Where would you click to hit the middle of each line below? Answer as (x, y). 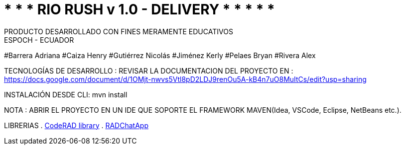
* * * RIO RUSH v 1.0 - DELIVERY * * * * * (139, 9)
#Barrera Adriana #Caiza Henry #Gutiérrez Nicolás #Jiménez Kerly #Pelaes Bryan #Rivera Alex (160, 55)
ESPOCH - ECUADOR (39, 40)
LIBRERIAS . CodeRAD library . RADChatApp (76, 125)
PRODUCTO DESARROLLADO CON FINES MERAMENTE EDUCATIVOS (119, 31)
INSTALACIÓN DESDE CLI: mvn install (66, 94)
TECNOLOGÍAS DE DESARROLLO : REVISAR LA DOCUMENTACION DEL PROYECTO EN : (149, 71)
